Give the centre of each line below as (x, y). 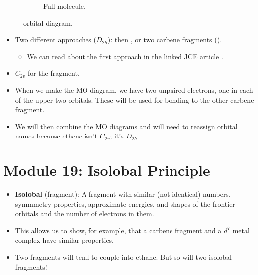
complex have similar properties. (65, 240)
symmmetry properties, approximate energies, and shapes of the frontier (125, 204)
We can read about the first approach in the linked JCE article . (125, 56)
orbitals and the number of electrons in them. (85, 213)
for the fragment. (53, 73)
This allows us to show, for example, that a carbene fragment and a (118, 230)
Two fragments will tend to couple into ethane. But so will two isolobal (124, 257)
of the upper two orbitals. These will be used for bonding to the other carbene (134, 99)
